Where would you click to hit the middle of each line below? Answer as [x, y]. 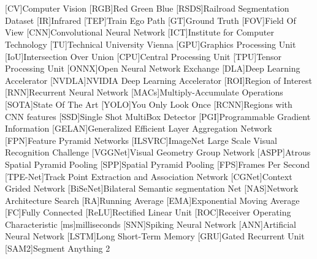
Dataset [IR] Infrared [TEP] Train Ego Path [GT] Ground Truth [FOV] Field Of [151, 20]
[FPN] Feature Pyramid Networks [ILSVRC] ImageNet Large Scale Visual [141, 140]
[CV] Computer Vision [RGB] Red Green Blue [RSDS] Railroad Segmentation [147, 8]
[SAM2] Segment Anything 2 [58, 248]
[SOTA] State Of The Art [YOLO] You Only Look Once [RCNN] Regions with [149, 104]
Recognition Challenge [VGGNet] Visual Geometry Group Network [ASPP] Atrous [158, 152]
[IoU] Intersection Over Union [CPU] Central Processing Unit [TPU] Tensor [143, 56]
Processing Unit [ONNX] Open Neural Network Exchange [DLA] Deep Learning [153, 68]
